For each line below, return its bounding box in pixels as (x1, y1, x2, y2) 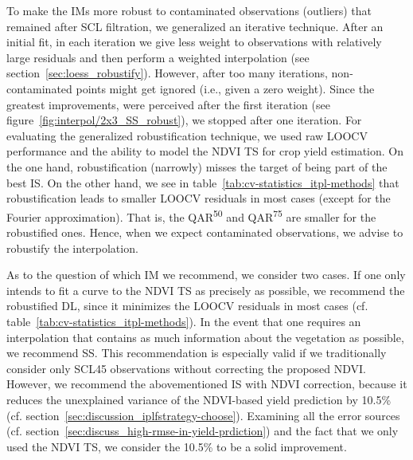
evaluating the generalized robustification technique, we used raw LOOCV (6, 127, 368, 144)
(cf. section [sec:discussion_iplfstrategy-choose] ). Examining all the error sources (6, 407, 400, 423)
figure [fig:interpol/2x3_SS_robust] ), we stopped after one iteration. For (6, 112, 362, 128)
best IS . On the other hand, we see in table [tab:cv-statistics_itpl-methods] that (6, 174, 399, 191)
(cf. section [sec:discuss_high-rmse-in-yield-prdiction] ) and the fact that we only (6, 423, 399, 439)
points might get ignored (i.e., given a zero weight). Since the (76, 80, 375, 96)
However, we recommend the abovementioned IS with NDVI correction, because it (6, 375, 407, 392)
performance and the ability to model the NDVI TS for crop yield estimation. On (6, 143, 403, 159)
